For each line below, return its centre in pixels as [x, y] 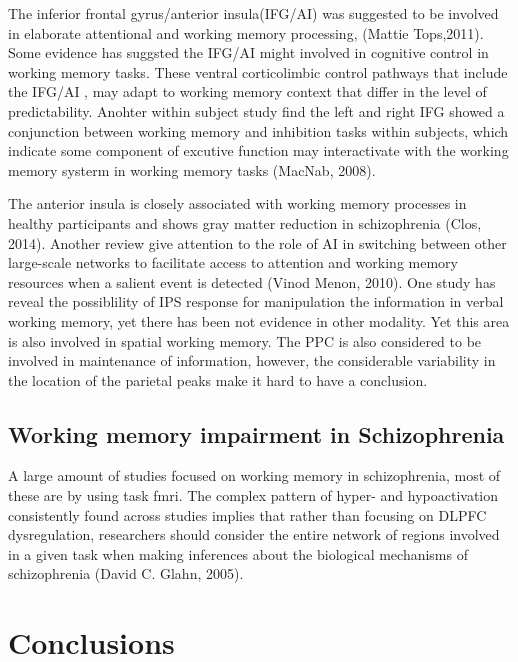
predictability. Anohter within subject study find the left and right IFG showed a [256, 110]
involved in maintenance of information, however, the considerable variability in [252, 360]
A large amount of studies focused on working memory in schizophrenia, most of [254, 475]
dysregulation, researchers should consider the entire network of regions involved [254, 534]
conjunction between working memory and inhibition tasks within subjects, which [258, 130]
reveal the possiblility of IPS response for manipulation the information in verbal [256, 301]
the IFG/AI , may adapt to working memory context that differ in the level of [247, 91]
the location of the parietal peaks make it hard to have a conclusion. [218, 379]
